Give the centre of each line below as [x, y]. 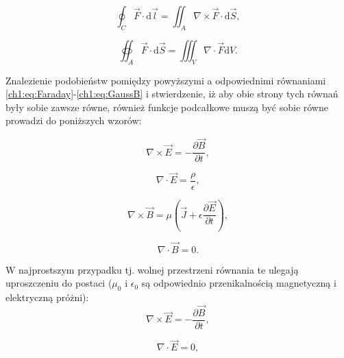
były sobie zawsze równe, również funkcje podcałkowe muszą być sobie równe [167, 107]
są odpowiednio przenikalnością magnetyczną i [239, 283]
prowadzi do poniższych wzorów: [74, 120]
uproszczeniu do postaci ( [59, 283]
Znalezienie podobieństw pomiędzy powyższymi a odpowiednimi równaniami [166, 80]
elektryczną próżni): [47, 297]
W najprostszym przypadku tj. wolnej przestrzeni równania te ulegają [152, 269]
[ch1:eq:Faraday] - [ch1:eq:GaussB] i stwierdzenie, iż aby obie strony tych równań [172, 94]
